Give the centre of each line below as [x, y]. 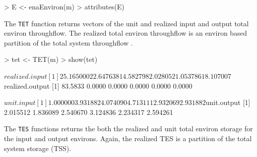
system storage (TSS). [38, 148]
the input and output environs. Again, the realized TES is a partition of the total [128, 138]
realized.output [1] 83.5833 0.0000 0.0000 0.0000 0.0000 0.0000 [98, 85]
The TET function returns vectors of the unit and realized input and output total [127, 23]
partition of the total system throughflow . [68, 42]
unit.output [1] [228, 102]
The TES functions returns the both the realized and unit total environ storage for [128, 129]
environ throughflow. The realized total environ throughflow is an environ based [126, 33]
